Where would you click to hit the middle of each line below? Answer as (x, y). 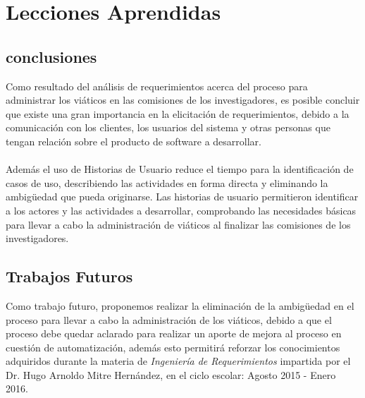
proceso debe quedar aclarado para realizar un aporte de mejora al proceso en (174, 333)
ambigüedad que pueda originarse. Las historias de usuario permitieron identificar (182, 197)
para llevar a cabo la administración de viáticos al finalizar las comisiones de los (178, 224)
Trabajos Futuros (69, 276)
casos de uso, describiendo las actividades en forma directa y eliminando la (167, 182)
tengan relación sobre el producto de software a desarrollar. (134, 141)
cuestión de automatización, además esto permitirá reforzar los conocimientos (173, 347)
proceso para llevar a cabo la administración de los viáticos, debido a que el (169, 319)
